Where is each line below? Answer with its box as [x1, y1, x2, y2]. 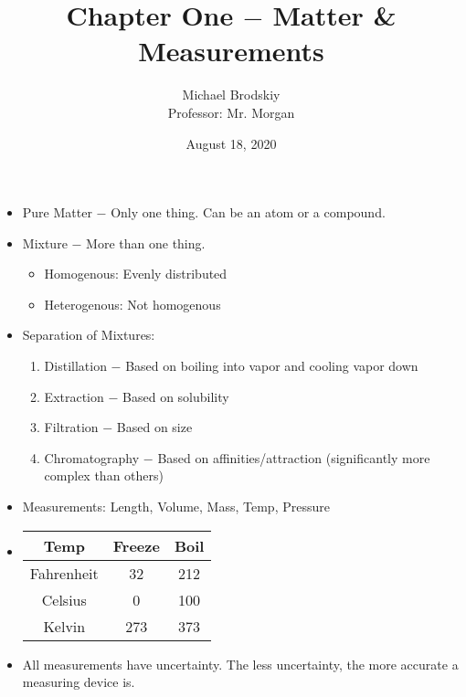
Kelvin [43, 615, 86, 637]
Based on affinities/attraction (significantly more [157, 448, 430, 467]
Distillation [44, 356, 107, 375]
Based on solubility [122, 386, 229, 406]
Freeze [112, 534, 160, 556]
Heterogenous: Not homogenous [44, 294, 221, 313]
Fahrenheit [29, 562, 99, 584]
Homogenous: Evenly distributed [44, 264, 228, 283]
